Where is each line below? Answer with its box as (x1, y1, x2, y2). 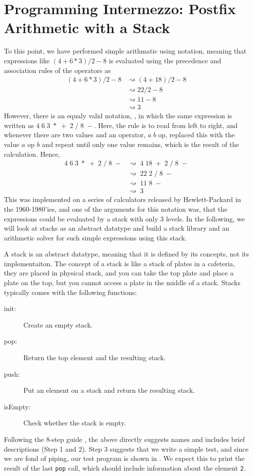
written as (4, 120, 34, 130)
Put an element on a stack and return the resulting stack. (23, 385, 195, 395)
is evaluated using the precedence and (108, 55, 221, 65)
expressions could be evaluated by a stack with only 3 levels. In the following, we (4, 213, 245, 223)
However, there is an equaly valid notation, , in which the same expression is (4, 110, 232, 121)
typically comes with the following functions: (4, 287, 137, 297)
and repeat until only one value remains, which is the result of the (42, 139, 239, 149)
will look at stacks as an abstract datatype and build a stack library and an (4, 223, 230, 233)
